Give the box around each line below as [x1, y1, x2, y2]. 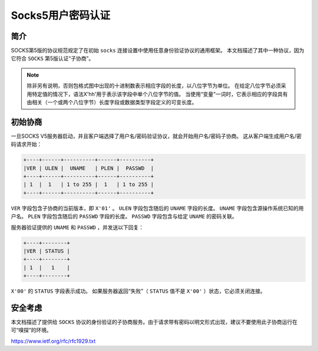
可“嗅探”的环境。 [11, 327, 52, 334]
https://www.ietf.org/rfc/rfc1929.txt [11, 337, 96, 345]
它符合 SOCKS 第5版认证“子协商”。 [11, 55, 94, 62]
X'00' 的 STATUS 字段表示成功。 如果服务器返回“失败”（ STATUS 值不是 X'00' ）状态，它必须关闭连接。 [11, 287, 266, 294]
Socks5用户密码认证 [11, 9, 111, 22]
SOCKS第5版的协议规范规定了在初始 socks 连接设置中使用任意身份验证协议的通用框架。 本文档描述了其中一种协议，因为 [11, 47, 304, 54]
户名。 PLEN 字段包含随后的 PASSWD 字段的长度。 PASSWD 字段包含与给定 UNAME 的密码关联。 [11, 213, 238, 220]
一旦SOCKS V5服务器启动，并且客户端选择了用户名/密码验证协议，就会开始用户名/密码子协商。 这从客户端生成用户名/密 [11, 133, 302, 140]
